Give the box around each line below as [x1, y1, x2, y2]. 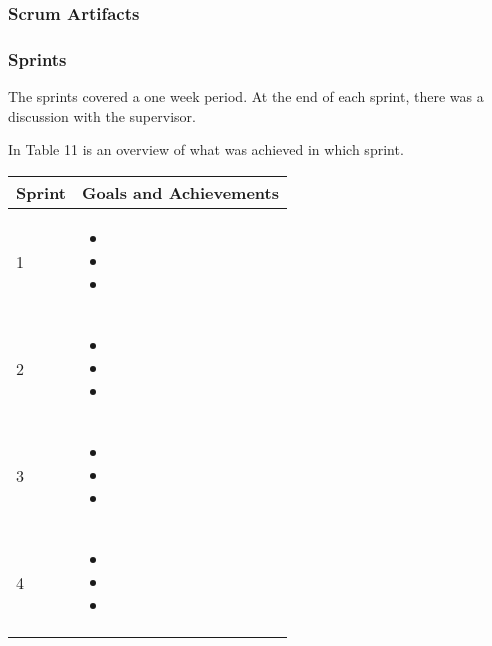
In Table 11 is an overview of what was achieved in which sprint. [8, 139, 404, 160]
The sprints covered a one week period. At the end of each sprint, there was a [8, 86, 484, 107]
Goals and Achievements [82, 180, 279, 204]
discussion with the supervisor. [8, 105, 196, 126]
